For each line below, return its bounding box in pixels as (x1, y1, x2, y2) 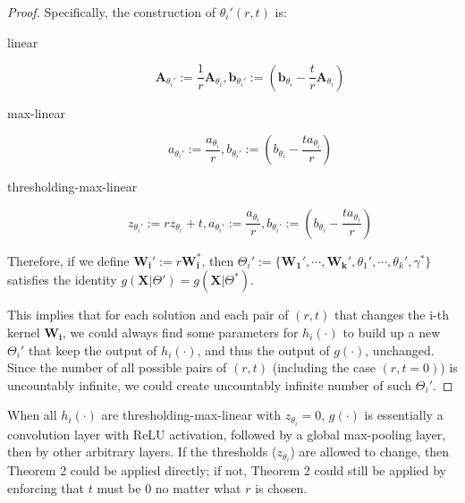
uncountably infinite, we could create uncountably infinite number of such (7, 375, 412, 394)
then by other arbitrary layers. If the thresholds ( (7, 442, 277, 461)
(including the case (272, 358, 376, 377)
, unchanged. (365, 340, 435, 359)
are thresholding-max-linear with (101, 405, 282, 424)
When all (7, 405, 57, 424)
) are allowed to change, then (290, 442, 450, 461)
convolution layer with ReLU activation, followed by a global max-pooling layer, (7, 424, 446, 443)
